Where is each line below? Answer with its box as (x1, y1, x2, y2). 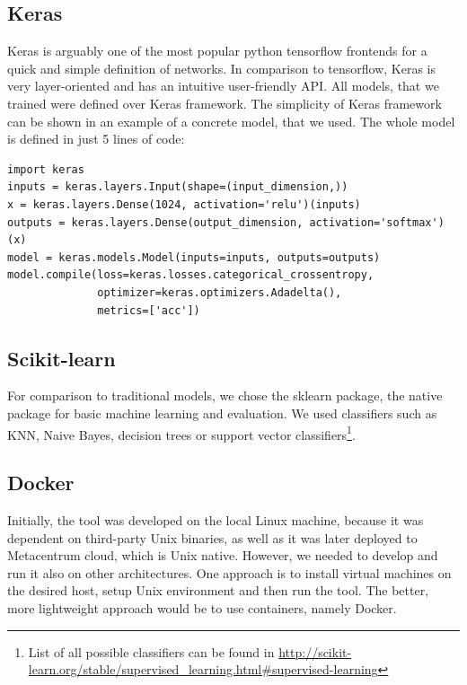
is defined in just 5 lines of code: (7, 129, 185, 148)
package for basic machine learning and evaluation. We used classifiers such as (7, 403, 437, 422)
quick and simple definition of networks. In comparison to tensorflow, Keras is (7, 58, 436, 77)
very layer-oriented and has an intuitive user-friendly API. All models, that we (7, 76, 439, 95)
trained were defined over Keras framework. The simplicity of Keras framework (7, 93, 442, 112)
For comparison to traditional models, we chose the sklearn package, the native (7, 386, 443, 405)
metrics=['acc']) (97, 303, 200, 317)
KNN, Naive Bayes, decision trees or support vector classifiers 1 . (7, 422, 356, 443)
